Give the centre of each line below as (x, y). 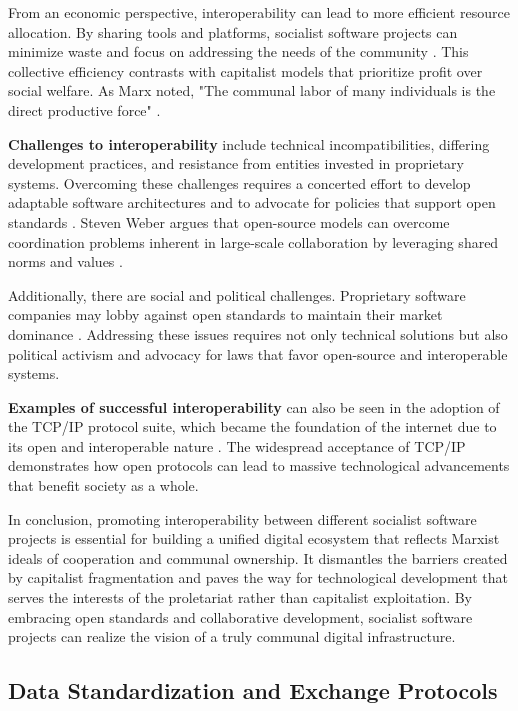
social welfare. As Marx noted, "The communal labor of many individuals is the (252, 90)
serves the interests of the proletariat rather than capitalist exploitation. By (240, 597)
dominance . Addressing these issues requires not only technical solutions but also (258, 333)
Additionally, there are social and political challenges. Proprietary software (237, 294)
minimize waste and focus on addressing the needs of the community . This (238, 51)
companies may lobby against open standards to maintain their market (225, 314)
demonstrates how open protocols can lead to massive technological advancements (259, 465)
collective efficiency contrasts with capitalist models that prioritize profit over (245, 70)
